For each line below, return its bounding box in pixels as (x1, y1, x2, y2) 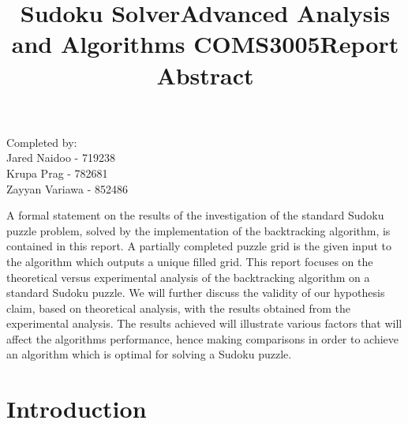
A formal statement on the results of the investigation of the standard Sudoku (6, 207, 384, 223)
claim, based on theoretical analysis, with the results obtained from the (6, 299, 351, 316)
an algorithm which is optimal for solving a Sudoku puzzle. (6, 346, 292, 362)
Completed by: (6, 133, 77, 150)
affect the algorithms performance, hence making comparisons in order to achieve (6, 330, 399, 347)
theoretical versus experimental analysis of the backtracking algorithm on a (6, 268, 370, 285)
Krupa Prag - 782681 (6, 164, 108, 181)
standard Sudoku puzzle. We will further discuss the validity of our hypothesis (6, 284, 385, 301)
